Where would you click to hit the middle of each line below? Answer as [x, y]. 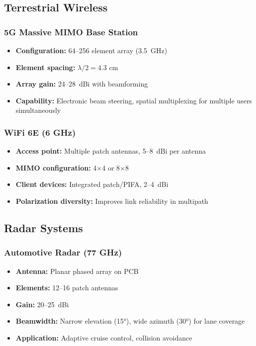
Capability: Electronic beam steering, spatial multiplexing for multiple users [134, 100]
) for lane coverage [217, 321]
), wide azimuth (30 [156, 321]
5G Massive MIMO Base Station [71, 32]
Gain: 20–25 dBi [42, 304]
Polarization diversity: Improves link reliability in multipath [112, 201]
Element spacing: [45, 67]
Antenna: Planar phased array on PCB [77, 271]
